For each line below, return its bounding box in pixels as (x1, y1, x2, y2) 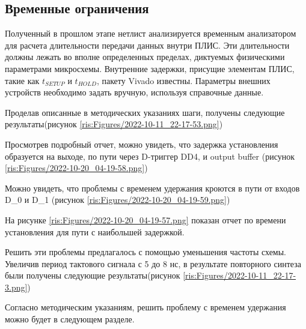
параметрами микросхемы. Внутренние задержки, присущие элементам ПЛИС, (5, 62, 295, 74)
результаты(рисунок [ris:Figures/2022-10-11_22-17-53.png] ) (5, 118, 223, 130)
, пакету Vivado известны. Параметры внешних (96, 74, 271, 86)
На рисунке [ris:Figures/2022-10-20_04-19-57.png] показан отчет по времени (5, 213, 286, 226)
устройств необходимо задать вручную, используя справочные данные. (5, 86, 264, 98)
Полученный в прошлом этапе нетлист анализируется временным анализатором (5, 27, 296, 40)
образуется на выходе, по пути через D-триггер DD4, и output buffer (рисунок (5, 149, 295, 162)
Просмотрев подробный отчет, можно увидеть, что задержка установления (5, 137, 278, 150)
